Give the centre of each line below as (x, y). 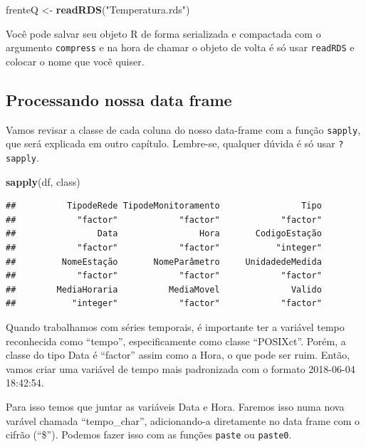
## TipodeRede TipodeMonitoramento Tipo (164, 206)
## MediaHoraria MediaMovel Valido (164, 289)
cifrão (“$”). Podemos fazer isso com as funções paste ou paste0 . (149, 435)
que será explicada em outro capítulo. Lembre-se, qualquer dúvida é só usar (171, 143)
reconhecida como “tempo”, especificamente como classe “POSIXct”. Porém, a (176, 341)
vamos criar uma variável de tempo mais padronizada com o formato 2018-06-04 (181, 368)
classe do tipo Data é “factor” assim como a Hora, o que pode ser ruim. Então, (178, 355)
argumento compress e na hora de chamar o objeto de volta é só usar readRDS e (180, 47)
